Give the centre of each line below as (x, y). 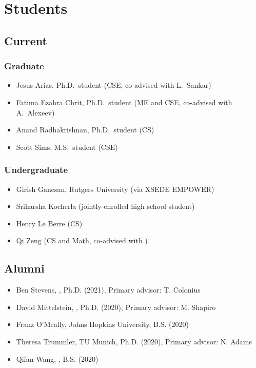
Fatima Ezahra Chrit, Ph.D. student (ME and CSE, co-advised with (124, 102)
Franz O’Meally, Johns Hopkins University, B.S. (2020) (102, 324)
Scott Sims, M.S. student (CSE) (67, 147)
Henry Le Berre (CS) (49, 223)
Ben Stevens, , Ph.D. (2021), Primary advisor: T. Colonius (108, 290)
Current (26, 40)
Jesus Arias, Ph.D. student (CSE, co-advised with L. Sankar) (114, 85)
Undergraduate (36, 170)
